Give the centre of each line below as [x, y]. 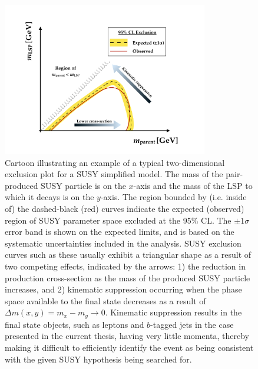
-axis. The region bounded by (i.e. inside [173, 197]
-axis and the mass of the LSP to [193, 185]
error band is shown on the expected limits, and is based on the [120, 232]
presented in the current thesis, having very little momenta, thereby [127, 336]
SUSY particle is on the [83, 185]
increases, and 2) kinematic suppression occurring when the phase [123, 289]
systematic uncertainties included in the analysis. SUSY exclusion [123, 243]
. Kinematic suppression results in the [173, 312]
